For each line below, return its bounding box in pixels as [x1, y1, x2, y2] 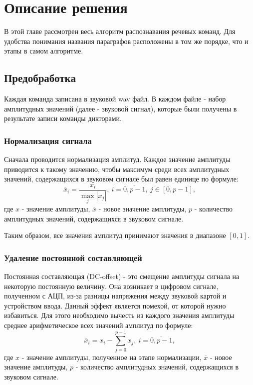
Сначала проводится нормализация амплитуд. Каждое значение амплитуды [4, 154, 231, 164]
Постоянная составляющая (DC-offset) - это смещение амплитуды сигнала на [4, 271, 240, 281]
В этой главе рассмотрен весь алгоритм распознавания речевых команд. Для [4, 26, 236, 36]
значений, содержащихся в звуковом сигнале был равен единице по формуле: [4, 173, 239, 184]
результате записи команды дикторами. [4, 113, 122, 123]
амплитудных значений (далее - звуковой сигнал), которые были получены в [4, 103, 237, 113]
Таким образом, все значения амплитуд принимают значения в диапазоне [4, 230, 226, 240]
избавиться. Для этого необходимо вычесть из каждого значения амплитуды [4, 310, 235, 320]
